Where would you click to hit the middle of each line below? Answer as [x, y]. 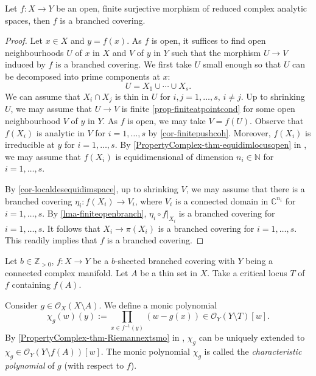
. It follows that [71, 228]
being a [259, 261]
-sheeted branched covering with [175, 261]
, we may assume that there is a [245, 189]
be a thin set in [169, 272]
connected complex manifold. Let [67, 272]
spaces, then [28, 20]
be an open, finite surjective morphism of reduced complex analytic [182, 8]
